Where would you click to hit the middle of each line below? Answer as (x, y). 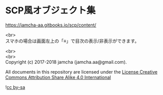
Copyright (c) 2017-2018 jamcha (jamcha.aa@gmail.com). (66, 62)
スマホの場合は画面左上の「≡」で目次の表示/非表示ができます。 (72, 41)
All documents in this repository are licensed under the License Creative (81, 72)
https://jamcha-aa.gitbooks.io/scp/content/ (51, 25)
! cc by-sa (15, 87)
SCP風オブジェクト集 (50, 10)
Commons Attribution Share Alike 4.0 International (58, 77)
